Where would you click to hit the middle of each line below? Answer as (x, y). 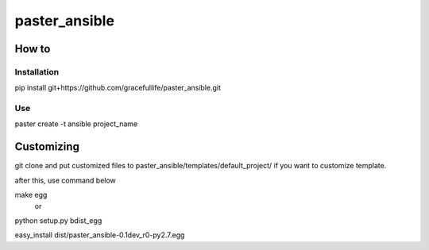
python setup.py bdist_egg (58, 220)
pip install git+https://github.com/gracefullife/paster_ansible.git (118, 88)
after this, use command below (66, 180)
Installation (37, 71)
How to (33, 49)
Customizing (47, 147)
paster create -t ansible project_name (76, 124)
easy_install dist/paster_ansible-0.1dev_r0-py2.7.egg (100, 235)
